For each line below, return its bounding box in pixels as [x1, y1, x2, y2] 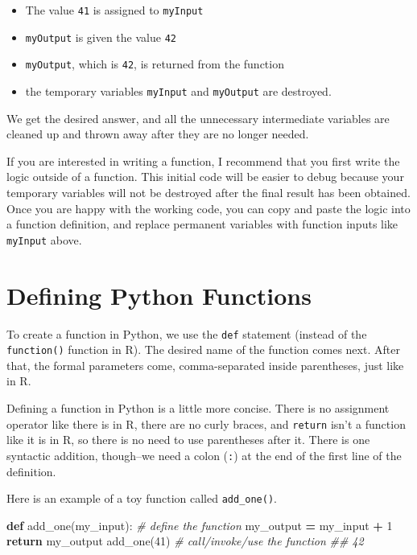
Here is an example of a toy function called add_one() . [6, 490, 277, 507]
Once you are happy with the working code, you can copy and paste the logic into [6, 199, 411, 216]
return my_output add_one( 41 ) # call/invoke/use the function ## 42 [6, 532, 364, 549]
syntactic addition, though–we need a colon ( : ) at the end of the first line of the [6, 446, 402, 463]
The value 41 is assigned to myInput [25, 2, 204, 18]
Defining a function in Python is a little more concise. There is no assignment [6, 400, 390, 417]
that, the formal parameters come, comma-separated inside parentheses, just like [6, 356, 404, 373]
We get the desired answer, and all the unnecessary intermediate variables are [6, 109, 390, 126]
